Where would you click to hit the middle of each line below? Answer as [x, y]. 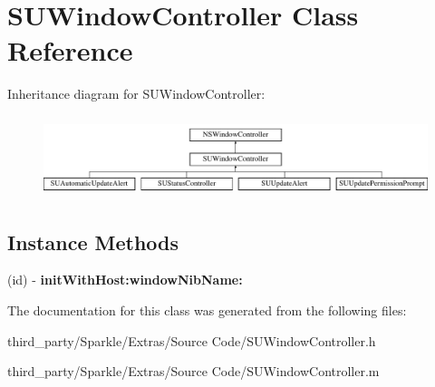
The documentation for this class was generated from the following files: [207, 310]
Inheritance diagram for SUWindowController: [136, 94]
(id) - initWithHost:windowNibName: [125, 280]
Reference [70, 50]
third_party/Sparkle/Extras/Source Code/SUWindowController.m [193, 371]
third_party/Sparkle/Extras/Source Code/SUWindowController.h [192, 340]
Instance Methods [93, 242]
